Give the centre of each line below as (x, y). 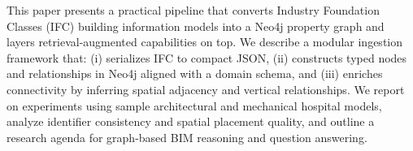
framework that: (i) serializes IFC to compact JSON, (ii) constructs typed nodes (207, 57)
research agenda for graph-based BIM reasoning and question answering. (187, 137)
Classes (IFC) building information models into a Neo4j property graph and (196, 26)
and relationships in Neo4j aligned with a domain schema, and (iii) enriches (195, 73)
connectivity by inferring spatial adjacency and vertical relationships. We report (206, 89)
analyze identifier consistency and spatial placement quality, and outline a (191, 121)
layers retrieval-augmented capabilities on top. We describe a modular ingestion (205, 42)
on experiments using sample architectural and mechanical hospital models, (194, 105)
